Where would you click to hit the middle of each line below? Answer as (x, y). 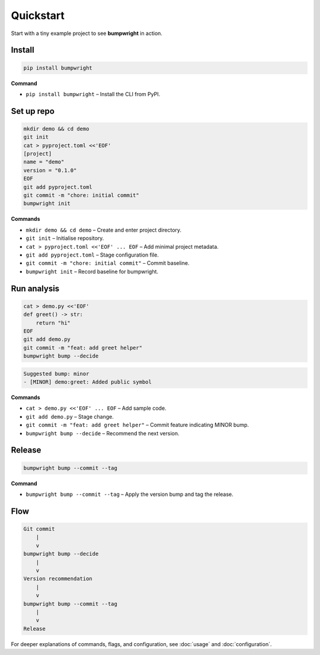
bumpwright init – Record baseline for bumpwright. (92, 271)
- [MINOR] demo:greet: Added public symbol (88, 382)
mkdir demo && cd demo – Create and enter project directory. (104, 230)
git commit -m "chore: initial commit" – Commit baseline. (108, 263)
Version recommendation (58, 579)
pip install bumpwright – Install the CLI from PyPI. (93, 94)
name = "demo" (44, 162)
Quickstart (38, 15)
